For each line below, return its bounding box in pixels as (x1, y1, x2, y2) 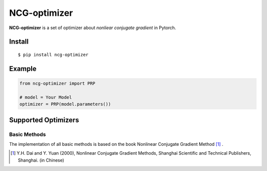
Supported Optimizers (9, 116, 79, 124)
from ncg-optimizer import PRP (19, 81, 96, 86)
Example (9, 64, 37, 73)
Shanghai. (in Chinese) (18, 157, 64, 163)
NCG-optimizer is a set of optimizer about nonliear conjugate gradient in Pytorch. (9, 25, 177, 31)
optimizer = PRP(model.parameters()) (19, 101, 111, 107)
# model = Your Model (19, 94, 72, 100)
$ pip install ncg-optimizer (18, 52, 89, 57)
